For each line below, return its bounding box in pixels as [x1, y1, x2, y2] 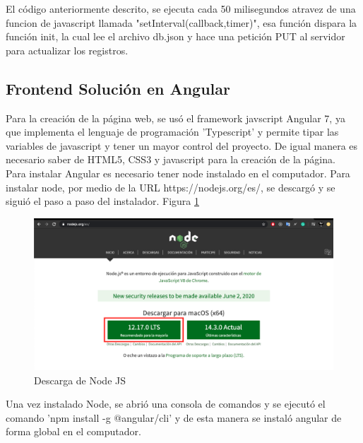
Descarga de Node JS [34, 372, 126, 387]
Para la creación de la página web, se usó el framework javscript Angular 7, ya [6, 110, 345, 125]
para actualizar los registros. [6, 42, 129, 57]
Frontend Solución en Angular [6, 77, 230, 99]
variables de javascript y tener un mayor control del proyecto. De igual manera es [6, 138, 358, 153]
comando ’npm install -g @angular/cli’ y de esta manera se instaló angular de [6, 410, 342, 425]
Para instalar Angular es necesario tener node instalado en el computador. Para [6, 165, 350, 180]
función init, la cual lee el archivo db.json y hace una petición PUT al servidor [6, 29, 345, 44]
